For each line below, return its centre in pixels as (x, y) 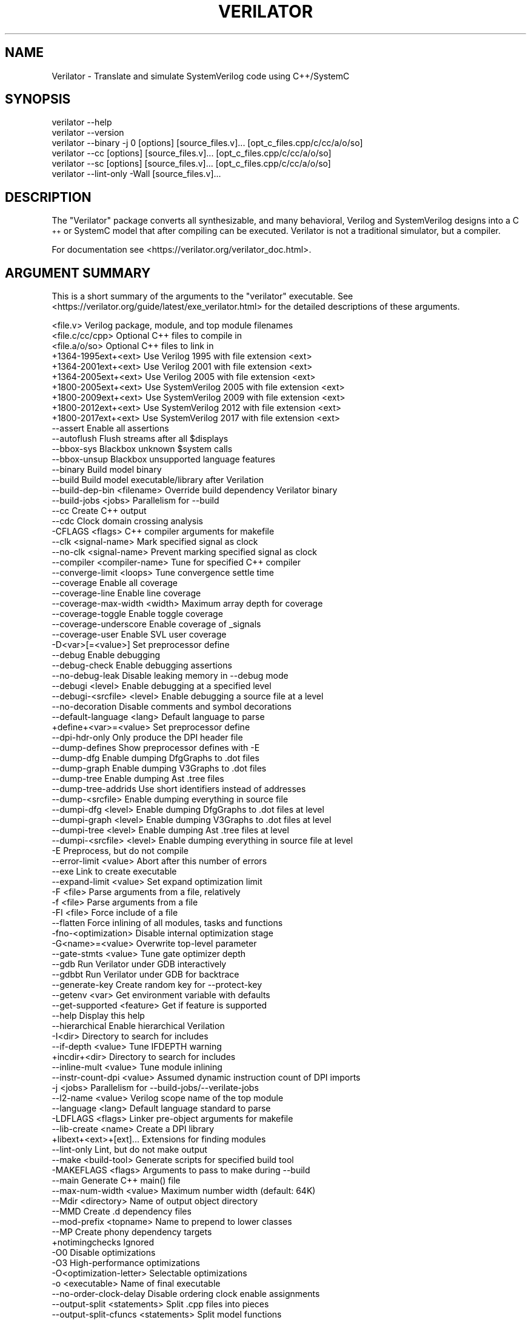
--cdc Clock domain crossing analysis (127, 521)
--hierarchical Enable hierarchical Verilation (138, 1026)
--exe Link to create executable (114, 872)
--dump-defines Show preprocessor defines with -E (156, 748)
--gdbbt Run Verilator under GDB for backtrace (145, 975)
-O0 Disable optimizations (104, 1253)
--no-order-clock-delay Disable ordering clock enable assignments (186, 1294)
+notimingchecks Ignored (103, 1242)
